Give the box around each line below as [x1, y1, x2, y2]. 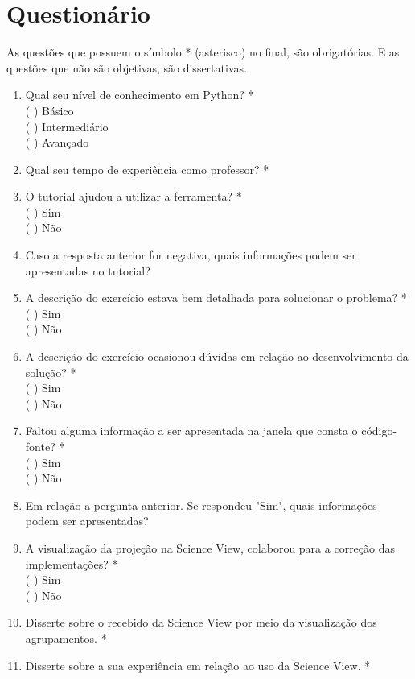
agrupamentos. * [25, 629, 107, 646]
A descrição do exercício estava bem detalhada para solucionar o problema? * [25, 289, 407, 306]
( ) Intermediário [25, 118, 109, 135]
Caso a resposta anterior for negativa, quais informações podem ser [25, 246, 356, 263]
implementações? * [25, 555, 118, 572]
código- [361, 422, 397, 439]
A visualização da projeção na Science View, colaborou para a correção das [25, 539, 396, 556]
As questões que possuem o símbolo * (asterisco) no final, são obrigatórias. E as [6, 43, 400, 60]
